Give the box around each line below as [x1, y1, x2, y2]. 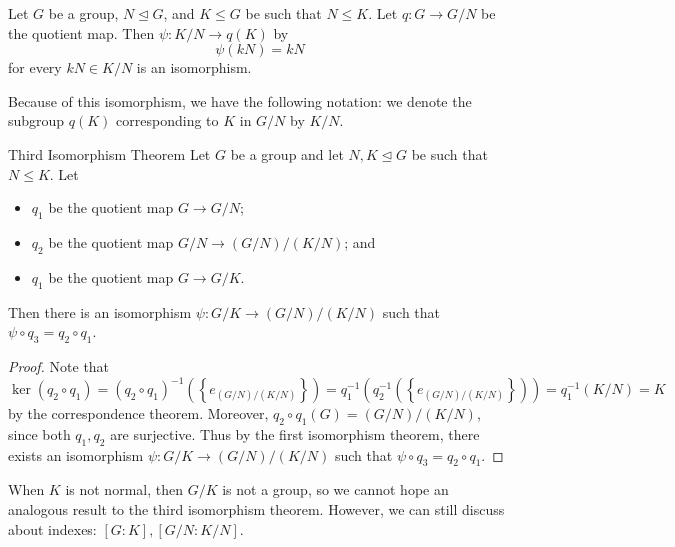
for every [8, 57, 62, 78]
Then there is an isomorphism [8, 301, 192, 322]
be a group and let [230, 143, 344, 164]
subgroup [8, 110, 65, 131]
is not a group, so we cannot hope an [222, 479, 449, 500]
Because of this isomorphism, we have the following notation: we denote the [8, 90, 472, 111]
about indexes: [8, 518, 97, 539]
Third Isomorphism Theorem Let [8, 143, 211, 164]
